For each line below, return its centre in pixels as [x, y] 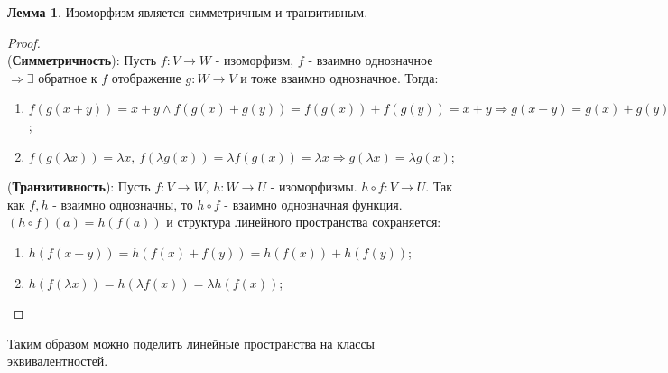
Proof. [24, 42]
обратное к [68, 77]
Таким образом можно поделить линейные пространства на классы [191, 343]
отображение [146, 77]
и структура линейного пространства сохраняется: [304, 222]
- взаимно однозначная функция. [313, 204]
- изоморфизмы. [314, 186]
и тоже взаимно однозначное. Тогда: [339, 77]
